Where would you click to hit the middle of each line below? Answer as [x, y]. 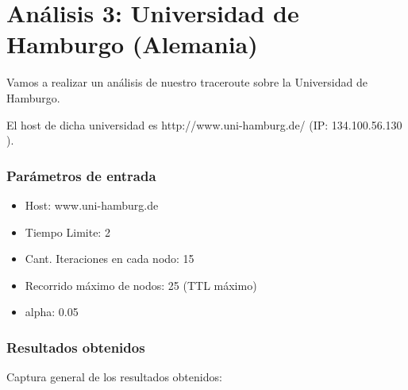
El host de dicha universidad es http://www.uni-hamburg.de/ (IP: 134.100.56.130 [204, 124]
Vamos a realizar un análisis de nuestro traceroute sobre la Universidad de [187, 82]
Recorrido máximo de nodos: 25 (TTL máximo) [141, 285]
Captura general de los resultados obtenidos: [114, 377]
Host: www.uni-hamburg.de [92, 205]
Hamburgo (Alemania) [132, 44]
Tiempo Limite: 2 [67, 232]
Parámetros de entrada [81, 175]
